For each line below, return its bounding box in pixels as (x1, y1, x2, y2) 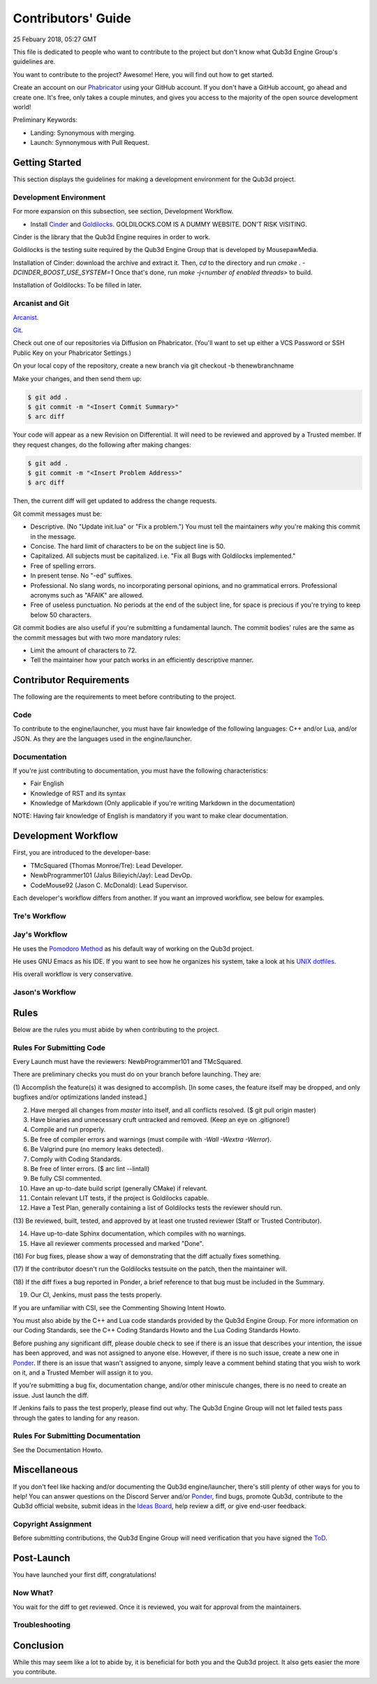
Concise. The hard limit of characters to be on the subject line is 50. (30, 542, 226, 550)
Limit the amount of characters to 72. (30, 646, 138, 654)
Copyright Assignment (13, 1520, 92, 1529)
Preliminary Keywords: (13, 115, 78, 124)
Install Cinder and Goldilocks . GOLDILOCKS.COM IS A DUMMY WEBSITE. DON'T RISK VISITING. (30, 220, 307, 228)
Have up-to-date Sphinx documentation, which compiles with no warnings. (30, 1229, 246, 1238)
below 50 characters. (30, 610, 92, 619)
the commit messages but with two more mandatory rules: (13, 633, 181, 642)
